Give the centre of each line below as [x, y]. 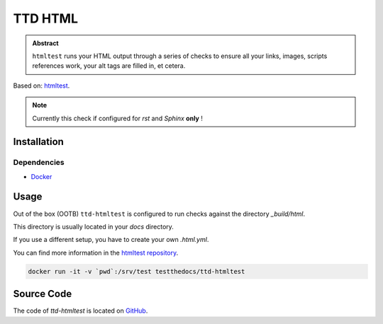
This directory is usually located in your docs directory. [93, 226]
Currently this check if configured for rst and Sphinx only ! [118, 118]
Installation [38, 142]
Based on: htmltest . [41, 86]
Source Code [43, 294]
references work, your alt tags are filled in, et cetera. [109, 66]
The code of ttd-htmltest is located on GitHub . [81, 311]
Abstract [46, 43]
